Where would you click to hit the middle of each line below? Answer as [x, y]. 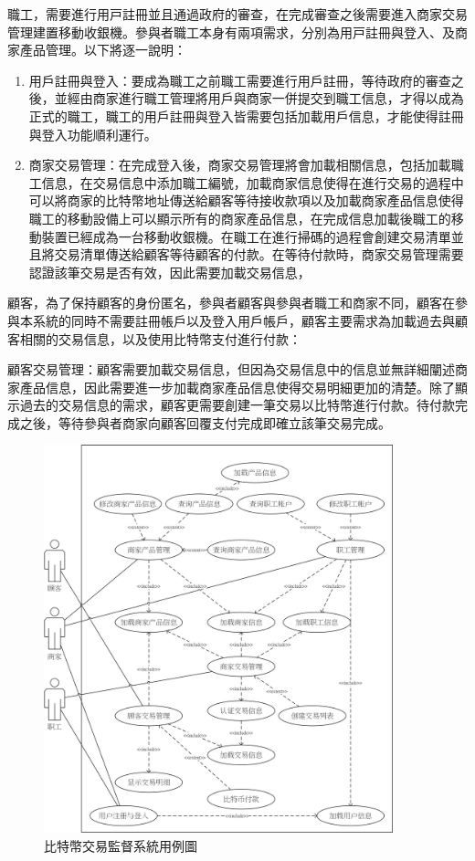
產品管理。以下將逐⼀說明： [103, 50]
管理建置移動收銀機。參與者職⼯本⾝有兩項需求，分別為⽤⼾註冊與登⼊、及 [231, 31]
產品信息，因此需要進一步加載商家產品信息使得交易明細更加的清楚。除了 [237, 387]
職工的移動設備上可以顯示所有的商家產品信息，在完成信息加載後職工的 [240, 218]
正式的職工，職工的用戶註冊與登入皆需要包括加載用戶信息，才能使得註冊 [246, 115]
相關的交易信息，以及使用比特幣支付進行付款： [160, 338]
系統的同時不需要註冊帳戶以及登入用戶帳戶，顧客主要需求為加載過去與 [243, 320]
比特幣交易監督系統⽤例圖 [121, 845]
